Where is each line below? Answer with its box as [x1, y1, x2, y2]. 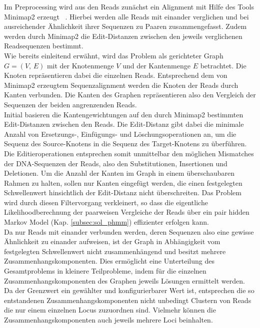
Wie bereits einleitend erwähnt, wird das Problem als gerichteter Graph [4, 50, 223, 60]
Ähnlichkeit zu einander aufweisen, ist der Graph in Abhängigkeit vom [4, 236, 220, 247]
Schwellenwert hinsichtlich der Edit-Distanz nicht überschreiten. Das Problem [4, 187, 241, 198]
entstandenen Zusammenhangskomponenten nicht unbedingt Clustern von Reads [4, 295, 251, 305]
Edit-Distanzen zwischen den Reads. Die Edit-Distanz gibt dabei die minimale [4, 119, 244, 129]
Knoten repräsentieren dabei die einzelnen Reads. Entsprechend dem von [4, 70, 227, 80]
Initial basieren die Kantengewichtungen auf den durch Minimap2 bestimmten [4, 109, 243, 119]
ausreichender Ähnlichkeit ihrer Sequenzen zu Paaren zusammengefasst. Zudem [4, 21, 247, 31]
